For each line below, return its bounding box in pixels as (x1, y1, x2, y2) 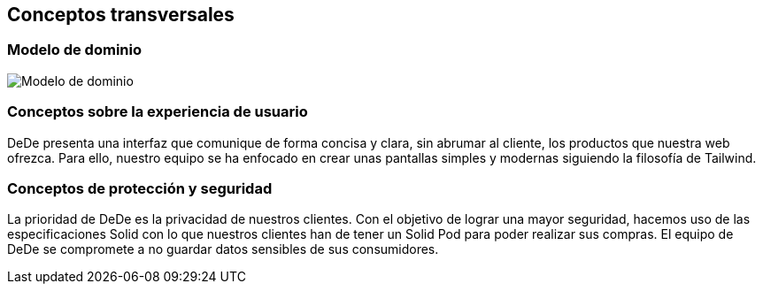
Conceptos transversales (7, 4, 235, 26)
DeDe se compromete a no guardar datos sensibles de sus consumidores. (7, 241, 439, 257)
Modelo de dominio (7, 41, 142, 59)
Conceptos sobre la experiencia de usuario (7, 103, 308, 121)
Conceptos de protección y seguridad (7, 179, 273, 197)
